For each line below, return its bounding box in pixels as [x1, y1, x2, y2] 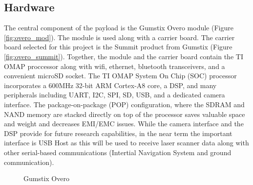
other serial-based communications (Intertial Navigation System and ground [4, 147, 232, 157]
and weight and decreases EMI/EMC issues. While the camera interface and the [4, 118, 244, 129]
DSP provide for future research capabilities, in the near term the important [4, 128, 232, 138]
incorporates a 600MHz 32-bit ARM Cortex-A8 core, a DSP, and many [4, 80, 217, 90]
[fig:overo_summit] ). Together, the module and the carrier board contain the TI [4, 51, 243, 61]
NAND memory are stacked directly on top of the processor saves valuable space [4, 109, 245, 119]
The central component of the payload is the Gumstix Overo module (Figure [4, 23, 233, 33]
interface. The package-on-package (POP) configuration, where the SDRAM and [4, 99, 245, 109]
